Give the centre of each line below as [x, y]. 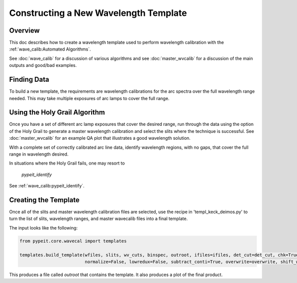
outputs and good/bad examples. [43, 65]
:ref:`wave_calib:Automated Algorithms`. [50, 49]
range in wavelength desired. [39, 154]
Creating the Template [44, 200]
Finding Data [29, 80]
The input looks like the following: [43, 227]
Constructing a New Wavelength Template [98, 13]
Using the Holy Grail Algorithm [57, 112]
